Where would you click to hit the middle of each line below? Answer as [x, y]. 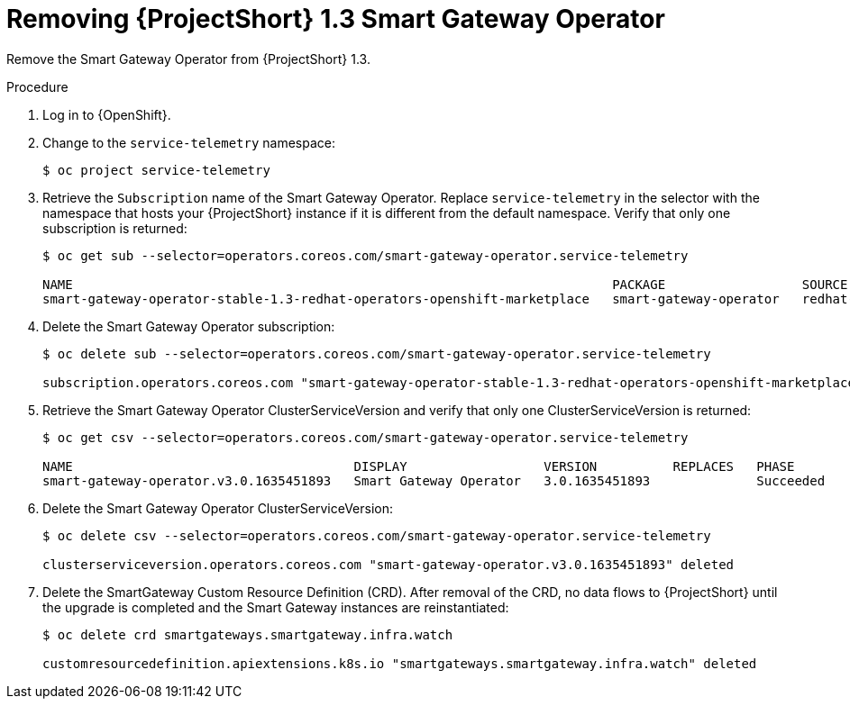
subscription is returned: [115, 228]
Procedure [37, 86]
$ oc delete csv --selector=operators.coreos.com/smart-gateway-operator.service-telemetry [377, 535]
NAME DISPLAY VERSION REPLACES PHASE [419, 466]
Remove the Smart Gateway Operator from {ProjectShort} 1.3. [188, 59]
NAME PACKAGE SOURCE [445, 284]
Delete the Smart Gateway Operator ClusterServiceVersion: [218, 508]
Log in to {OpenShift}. [107, 114]
